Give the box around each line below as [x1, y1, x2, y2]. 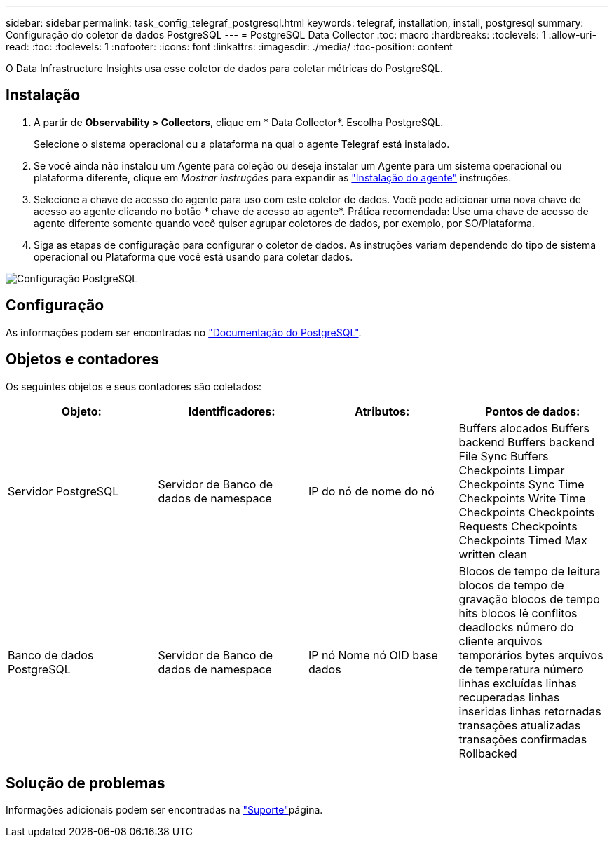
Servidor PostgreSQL [8, 484, 119, 498]
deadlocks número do [458, 619, 574, 634]
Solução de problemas [6, 774, 165, 792]
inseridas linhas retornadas [458, 704, 601, 718]
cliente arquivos [458, 633, 543, 648]
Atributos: [355, 404, 410, 418]
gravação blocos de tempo [458, 591, 600, 606]
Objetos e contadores [6, 350, 159, 369]
